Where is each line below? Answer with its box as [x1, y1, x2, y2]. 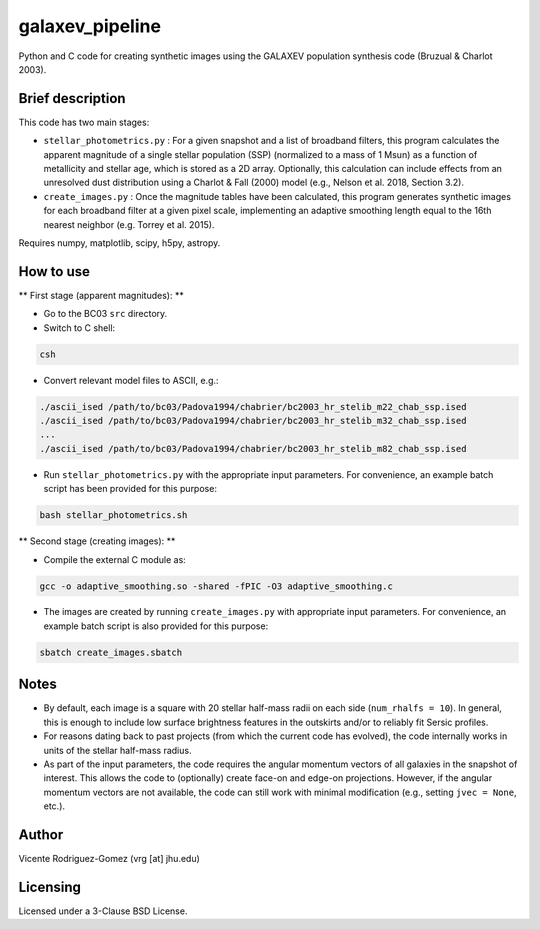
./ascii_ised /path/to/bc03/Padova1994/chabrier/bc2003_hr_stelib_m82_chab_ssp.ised [39, 443, 467, 454]
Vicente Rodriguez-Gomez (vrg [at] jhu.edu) [18, 853, 200, 864]
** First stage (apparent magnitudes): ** [18, 289, 184, 301]
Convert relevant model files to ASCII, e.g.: [43, 374, 219, 386]
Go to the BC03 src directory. [43, 308, 168, 320]
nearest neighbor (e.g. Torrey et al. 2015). [43, 218, 215, 230]
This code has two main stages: [18, 116, 150, 128]
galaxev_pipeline [18, 15, 162, 37]
